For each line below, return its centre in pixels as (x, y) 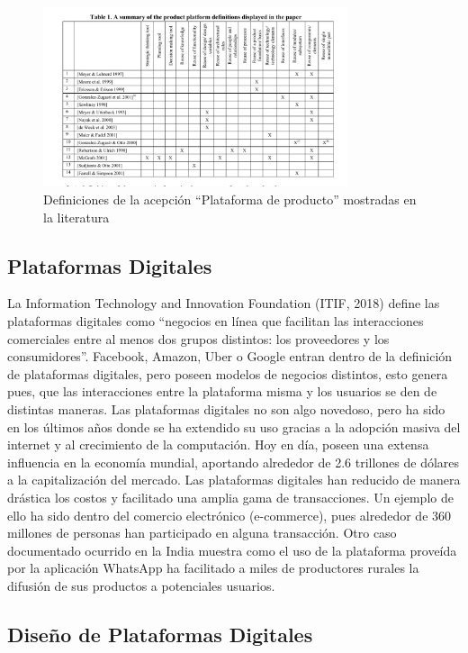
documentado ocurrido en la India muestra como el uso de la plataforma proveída (232, 550)
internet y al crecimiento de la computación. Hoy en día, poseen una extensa (218, 444)
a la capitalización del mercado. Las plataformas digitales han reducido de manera (234, 480)
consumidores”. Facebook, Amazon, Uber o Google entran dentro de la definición (230, 356)
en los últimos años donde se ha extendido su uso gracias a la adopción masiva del (234, 426)
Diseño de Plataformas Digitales (160, 634)
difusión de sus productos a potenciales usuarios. (141, 585)
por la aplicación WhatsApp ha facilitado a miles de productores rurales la (213, 568)
